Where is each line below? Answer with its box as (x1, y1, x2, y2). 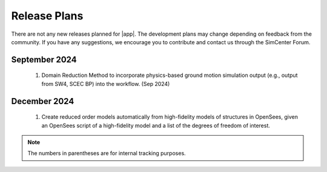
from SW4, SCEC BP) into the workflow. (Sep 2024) (41, 80, 170, 87)
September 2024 (11, 55, 77, 65)
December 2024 (11, 96, 74, 106)
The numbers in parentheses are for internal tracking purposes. (27, 150, 186, 157)
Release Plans (11, 9, 84, 22)
